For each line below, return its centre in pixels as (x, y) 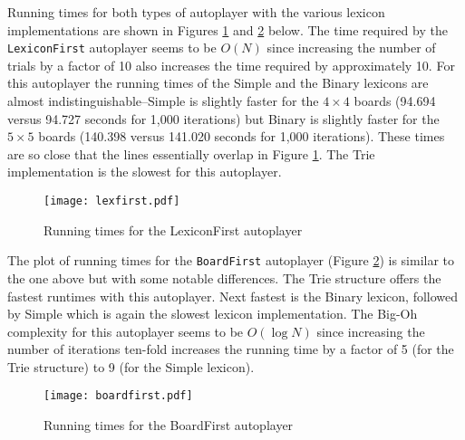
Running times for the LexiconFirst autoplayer (173, 230)
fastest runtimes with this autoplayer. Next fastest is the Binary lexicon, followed (233, 296)
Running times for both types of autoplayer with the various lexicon (196, 12)
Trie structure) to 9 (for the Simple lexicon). (131, 366)
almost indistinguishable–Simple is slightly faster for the (163, 101)
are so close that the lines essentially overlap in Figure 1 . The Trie (191, 153)
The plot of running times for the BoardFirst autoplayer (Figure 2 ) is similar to (231, 260)
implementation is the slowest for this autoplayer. (145, 172)
